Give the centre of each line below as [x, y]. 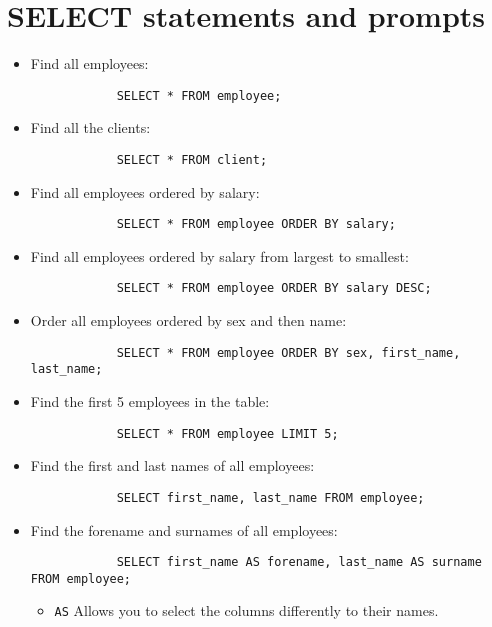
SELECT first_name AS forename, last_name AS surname [299, 562]
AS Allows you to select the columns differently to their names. [246, 610]
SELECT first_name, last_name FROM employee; [270, 497]
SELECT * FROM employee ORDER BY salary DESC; [274, 288]
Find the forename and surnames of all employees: [184, 529]
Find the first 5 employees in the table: [150, 401]
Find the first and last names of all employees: [172, 465]
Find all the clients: [90, 127]
